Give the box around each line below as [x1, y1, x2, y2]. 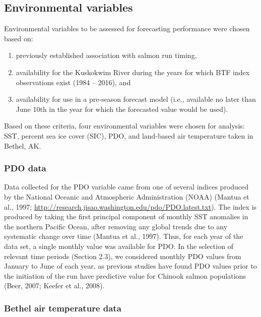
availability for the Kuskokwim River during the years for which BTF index [16, 67, 250, 77]
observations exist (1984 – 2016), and [16, 77, 131, 87]
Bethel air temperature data [4, 301, 121, 314]
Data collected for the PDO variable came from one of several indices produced [4, 181, 249, 192]
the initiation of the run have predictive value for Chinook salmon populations [4, 270, 246, 281]
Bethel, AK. [4, 140, 41, 151]
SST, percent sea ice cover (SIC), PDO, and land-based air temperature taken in [4, 130, 253, 141]
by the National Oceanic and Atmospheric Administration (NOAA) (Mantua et [4, 191, 249, 202]
